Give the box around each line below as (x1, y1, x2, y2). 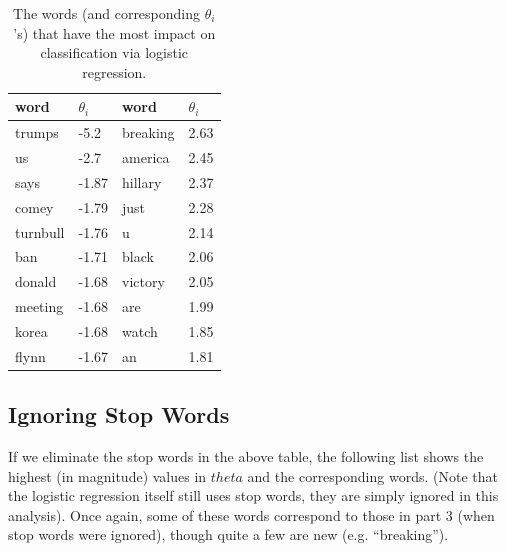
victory (122, 271, 165, 292)
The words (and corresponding (13, 3, 201, 23)
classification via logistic (40, 42, 189, 63)
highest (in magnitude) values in (8, 465, 207, 486)
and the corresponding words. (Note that (247, 465, 498, 486)
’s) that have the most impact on (13, 22, 216, 43)
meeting (15, 296, 64, 317)
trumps (15, 122, 59, 143)
